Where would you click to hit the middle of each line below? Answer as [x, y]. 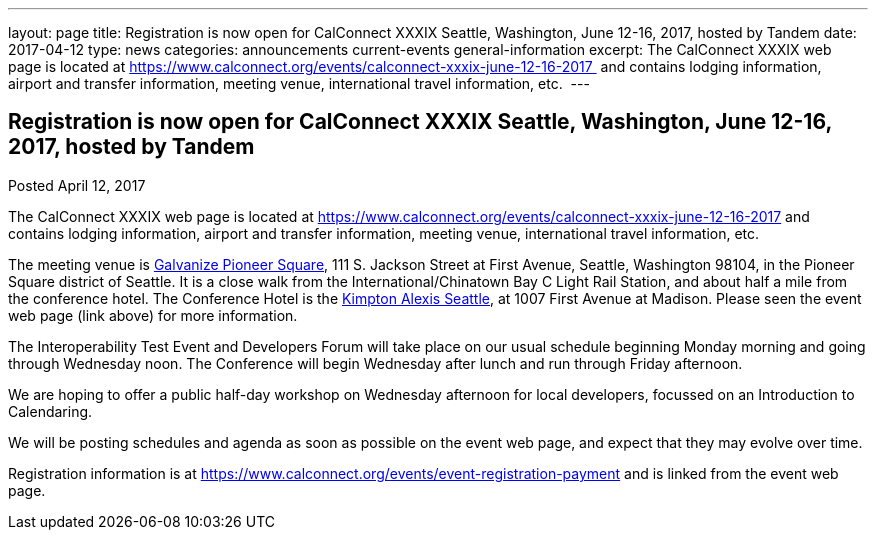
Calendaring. [50, 411]
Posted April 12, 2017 [77, 185]
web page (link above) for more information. [153, 315]
